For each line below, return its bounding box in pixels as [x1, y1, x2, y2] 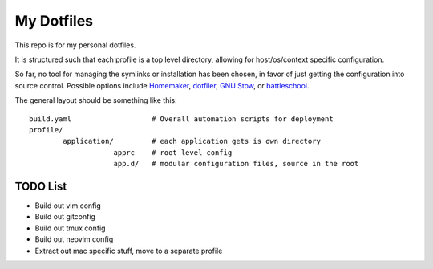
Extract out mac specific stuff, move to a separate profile [34, 246, 223, 255]
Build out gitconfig [34, 212, 96, 222]
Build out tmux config [34, 223, 106, 233]
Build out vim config [34, 201, 102, 210]
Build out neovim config [34, 234, 114, 244]
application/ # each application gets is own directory [63, 137, 321, 146]
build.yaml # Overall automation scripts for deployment [29, 114, 334, 124]
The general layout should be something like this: [14, 96, 177, 105]
